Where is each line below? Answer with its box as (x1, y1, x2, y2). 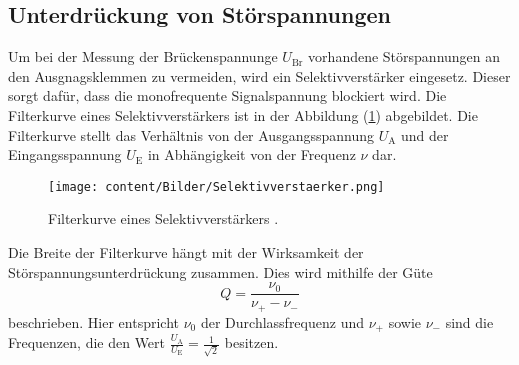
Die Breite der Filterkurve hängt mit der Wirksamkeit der (8, 242, 364, 263)
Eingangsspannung (8, 144, 122, 165)
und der (401, 124, 449, 145)
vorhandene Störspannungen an (308, 46, 501, 67)
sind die (445, 311, 494, 332)
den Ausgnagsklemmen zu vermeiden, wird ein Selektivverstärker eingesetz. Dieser (8, 65, 511, 86)
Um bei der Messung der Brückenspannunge (8, 46, 278, 67)
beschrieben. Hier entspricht (8, 311, 179, 332)
